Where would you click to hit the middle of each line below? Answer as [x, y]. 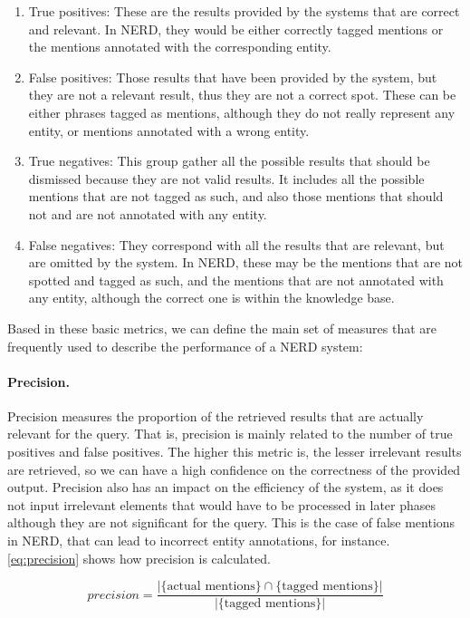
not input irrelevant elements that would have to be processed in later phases [222, 504]
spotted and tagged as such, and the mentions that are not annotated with [236, 280]
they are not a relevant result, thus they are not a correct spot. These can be [242, 95]
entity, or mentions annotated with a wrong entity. [169, 130]
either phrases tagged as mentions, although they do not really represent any [242, 112]
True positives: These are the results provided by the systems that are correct [244, 11]
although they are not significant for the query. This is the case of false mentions [231, 522]
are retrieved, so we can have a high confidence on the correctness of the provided [234, 469]
